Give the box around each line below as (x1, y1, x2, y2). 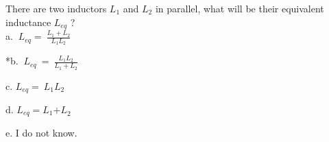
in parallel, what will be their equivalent (155, 1, 324, 15)
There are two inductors (5, 1, 107, 15)
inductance (5, 14, 51, 29)
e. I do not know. (5, 126, 77, 140)
